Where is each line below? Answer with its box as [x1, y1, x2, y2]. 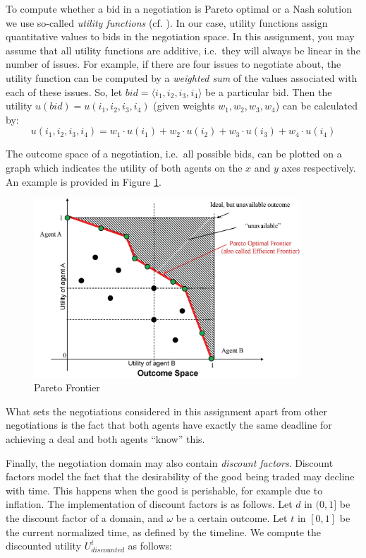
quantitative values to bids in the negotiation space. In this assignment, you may [6, 29, 355, 44]
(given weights [153, 98, 215, 113]
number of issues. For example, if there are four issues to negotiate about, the [6, 57, 341, 71]
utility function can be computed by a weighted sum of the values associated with [6, 70, 358, 85]
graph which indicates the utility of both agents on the [6, 160, 243, 174]
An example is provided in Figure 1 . [6, 174, 161, 189]
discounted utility [6, 538, 82, 553]
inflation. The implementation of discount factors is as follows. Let [6, 497, 293, 511]
